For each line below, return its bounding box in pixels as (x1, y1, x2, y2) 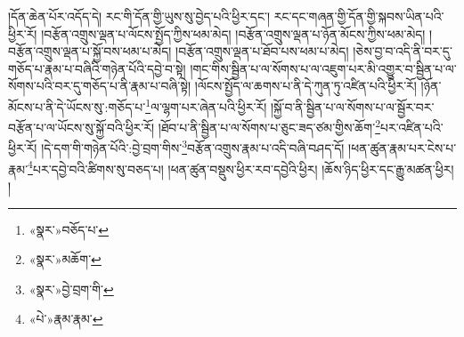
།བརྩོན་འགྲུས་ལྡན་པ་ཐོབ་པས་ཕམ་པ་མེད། (175, 42, 349, 60)
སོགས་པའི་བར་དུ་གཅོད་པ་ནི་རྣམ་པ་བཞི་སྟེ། (8, 76, 191, 95)
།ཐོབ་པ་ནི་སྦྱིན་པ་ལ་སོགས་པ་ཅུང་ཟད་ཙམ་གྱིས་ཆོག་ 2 (158, 116, 380, 136)
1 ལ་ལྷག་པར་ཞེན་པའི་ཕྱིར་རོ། (145, 94, 267, 116)
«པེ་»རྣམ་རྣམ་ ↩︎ (28, 309, 103, 328)
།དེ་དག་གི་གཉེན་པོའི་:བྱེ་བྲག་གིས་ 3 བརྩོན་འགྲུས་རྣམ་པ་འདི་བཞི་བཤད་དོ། (41, 136, 345, 157)
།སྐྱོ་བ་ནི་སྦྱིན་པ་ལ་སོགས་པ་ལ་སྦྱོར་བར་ (270, 97, 435, 116)
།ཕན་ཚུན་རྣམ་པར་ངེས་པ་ (348, 139, 457, 157)
